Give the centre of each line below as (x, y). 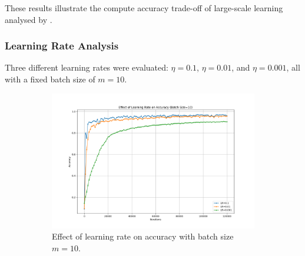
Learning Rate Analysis (62, 46)
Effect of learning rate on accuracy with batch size (143, 236)
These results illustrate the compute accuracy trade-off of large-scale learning (144, 8)
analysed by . (29, 19)
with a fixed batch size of (50, 79)
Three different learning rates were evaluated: (87, 67)
